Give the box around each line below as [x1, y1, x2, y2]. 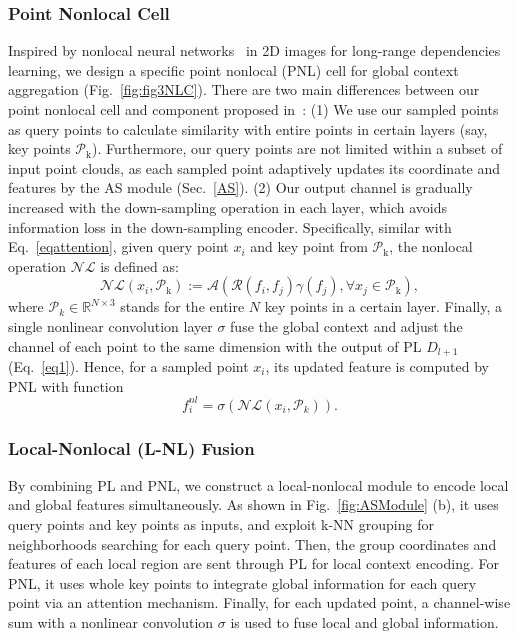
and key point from [250, 236, 368, 257]
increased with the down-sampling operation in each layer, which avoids [8, 196, 448, 217]
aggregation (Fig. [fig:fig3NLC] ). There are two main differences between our [8, 79, 480, 100]
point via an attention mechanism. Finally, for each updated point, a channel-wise [8, 592, 511, 613]
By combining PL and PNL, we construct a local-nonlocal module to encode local [8, 474, 509, 495]
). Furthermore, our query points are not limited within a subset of [92, 138, 503, 159]
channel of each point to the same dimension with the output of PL [8, 335, 422, 356]
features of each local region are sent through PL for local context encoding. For [8, 553, 499, 574]
